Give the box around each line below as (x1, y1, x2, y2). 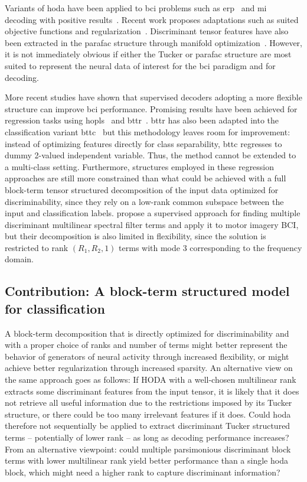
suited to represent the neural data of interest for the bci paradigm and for (5, 59, 276, 71)
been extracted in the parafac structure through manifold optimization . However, (5, 36, 302, 48)
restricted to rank (5, 241, 68, 253)
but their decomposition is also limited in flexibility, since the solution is (5, 230, 266, 242)
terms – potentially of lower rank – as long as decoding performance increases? (5, 431, 289, 443)
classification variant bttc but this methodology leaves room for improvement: (5, 125, 290, 138)
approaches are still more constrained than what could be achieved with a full (5, 172, 286, 184)
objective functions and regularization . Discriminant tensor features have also (5, 25, 289, 37)
